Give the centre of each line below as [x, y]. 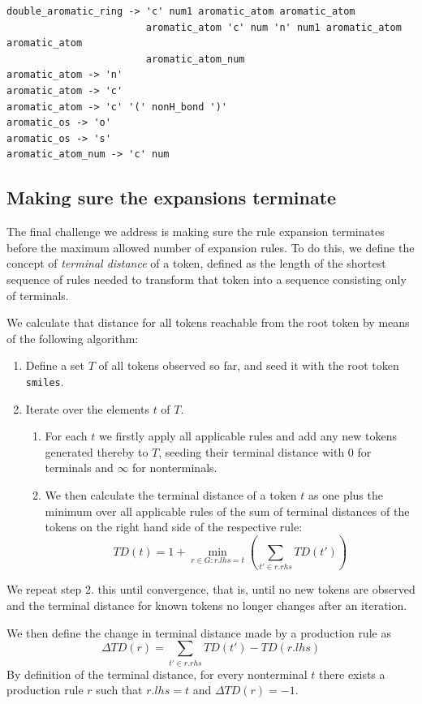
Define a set [55, 365]
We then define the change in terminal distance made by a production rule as [199, 632]
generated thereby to [97, 451]
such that [119, 690]
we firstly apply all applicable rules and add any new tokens [248, 436]
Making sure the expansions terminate [172, 197]
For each [66, 436]
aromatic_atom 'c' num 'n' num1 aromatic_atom [273, 27]
